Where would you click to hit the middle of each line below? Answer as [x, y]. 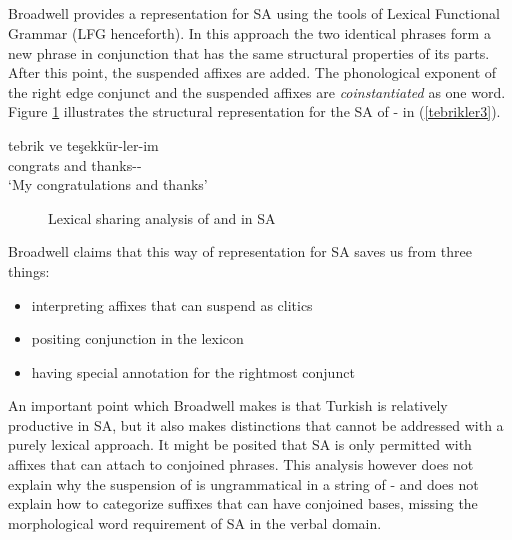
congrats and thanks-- [75, 164]
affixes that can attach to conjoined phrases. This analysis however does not [241, 464]
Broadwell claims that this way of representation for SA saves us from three [240, 251]
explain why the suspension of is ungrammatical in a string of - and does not [243, 483]
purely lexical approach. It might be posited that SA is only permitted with [240, 444]
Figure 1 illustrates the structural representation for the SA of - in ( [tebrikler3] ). [254, 111]
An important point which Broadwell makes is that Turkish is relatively [228, 405]
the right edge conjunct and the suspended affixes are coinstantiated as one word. [257, 91]
